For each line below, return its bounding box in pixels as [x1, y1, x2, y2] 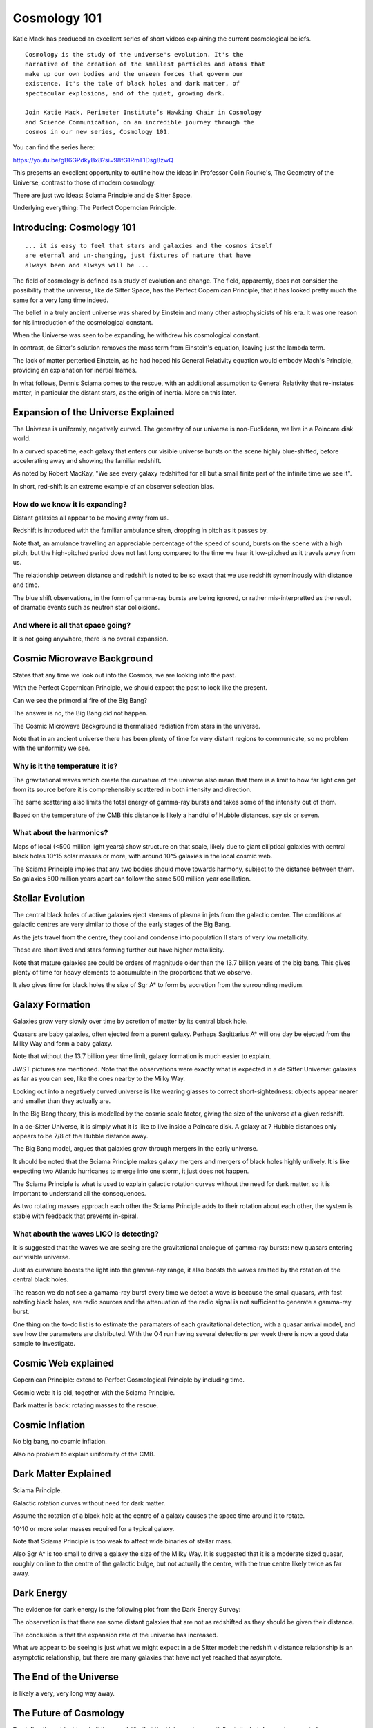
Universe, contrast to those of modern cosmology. [12, 178, 157, 187]
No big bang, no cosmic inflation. [12, 1438, 107, 1446]
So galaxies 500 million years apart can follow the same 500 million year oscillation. [12, 874, 251, 883]
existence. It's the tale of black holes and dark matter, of [25, 79, 240, 88]
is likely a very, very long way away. [12, 1689, 115, 1698]
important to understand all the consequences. [12, 1190, 146, 1198]
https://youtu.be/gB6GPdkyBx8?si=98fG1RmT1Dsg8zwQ [12, 156, 174, 164]
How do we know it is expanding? [12, 499, 127, 509]
